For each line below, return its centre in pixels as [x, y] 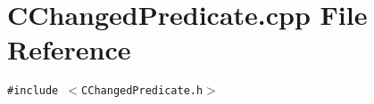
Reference [69, 49]
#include [33, 91]
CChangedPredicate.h [142, 91]
